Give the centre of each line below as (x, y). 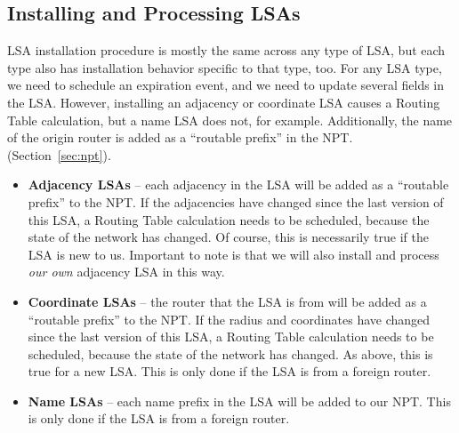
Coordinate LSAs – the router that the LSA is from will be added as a (227, 301)
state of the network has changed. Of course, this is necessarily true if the (229, 237)
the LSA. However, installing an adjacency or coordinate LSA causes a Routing (224, 102)
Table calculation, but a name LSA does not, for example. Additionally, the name (230, 120)
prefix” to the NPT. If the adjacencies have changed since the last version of (236, 201)
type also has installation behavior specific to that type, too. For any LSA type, (225, 67)
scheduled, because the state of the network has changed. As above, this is (230, 353)
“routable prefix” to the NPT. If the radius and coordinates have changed (229, 319)
